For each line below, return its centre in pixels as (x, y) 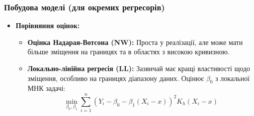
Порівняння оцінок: (48, 25)
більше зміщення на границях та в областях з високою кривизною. (128, 52)
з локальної (233, 78)
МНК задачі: (46, 88)
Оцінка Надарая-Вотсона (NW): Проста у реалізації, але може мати (135, 42)
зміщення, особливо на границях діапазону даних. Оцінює (116, 78)
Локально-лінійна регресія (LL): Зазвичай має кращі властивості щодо (139, 68)
